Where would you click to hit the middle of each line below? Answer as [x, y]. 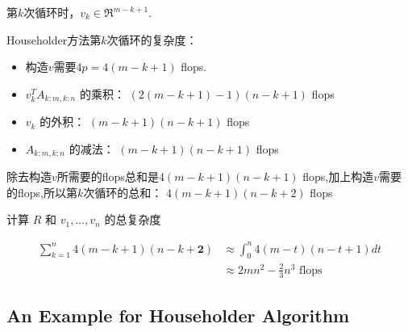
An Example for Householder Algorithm [178, 315]
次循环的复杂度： [152, 39]
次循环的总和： [123, 192]
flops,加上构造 [338, 177]
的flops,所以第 [42, 192]
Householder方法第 [54, 39]
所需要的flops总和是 [108, 177]
